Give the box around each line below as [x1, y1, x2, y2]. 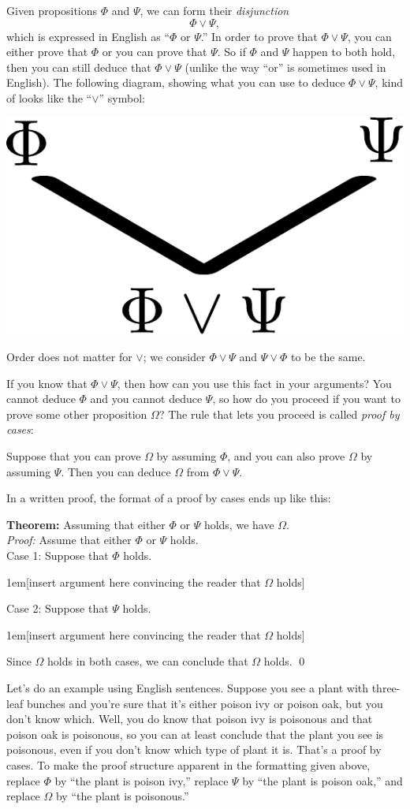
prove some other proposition [6, 405, 147, 422]
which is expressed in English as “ [6, 28, 170, 44]
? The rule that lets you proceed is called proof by [158, 405, 400, 422]
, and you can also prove [227, 448, 345, 464]
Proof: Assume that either [6, 531, 132, 548]
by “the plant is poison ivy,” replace [54, 772, 229, 788]
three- [371, 679, 401, 695]
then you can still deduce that [6, 58, 151, 75]
